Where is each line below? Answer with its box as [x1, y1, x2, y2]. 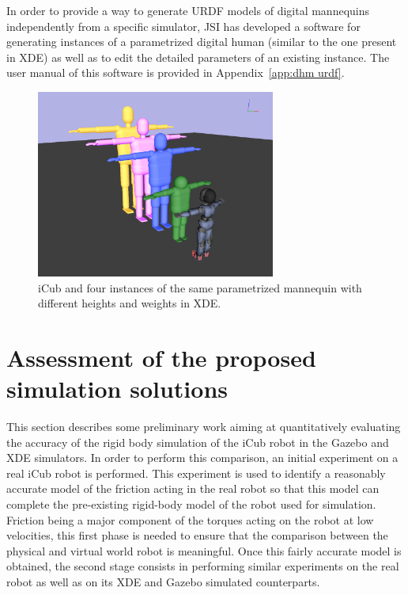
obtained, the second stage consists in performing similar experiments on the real [6, 558, 399, 574]
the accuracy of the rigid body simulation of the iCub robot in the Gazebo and [6, 433, 389, 450]
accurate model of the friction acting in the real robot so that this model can [6, 480, 380, 497]
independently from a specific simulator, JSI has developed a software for [6, 17, 361, 34]
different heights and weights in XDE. [38, 295, 221, 311]
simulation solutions [6, 372, 229, 405]
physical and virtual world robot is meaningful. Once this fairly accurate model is [6, 542, 402, 559]
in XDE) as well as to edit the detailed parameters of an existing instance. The [6, 48, 390, 65]
